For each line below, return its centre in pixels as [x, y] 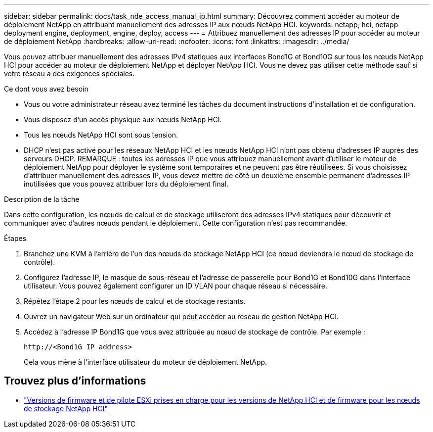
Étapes [15, 238]
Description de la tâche [42, 199]
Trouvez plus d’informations [75, 381]
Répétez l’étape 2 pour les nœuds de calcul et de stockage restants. [135, 301]
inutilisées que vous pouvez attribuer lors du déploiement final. [126, 184]
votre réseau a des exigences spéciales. [69, 73]
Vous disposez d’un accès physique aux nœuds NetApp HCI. [123, 120]
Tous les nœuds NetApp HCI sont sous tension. [101, 135]
